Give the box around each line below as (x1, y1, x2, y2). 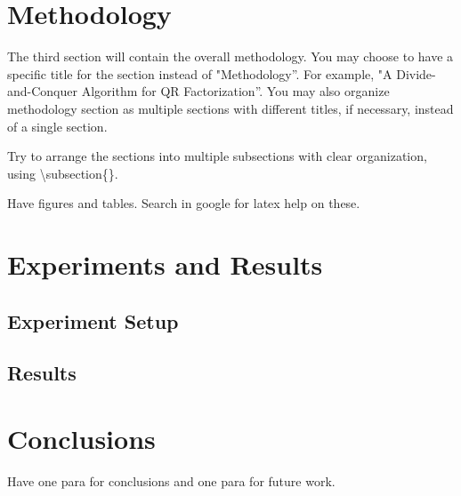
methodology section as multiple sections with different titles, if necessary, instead (7, 99, 454, 117)
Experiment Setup (7, 307, 179, 334)
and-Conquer (7, 82, 78, 100)
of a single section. (7, 116, 108, 135)
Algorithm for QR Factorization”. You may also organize (81, 82, 390, 100)
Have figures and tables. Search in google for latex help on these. (7, 194, 360, 212)
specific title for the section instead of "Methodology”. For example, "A (7, 64, 392, 83)
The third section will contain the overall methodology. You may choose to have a (7, 47, 454, 66)
